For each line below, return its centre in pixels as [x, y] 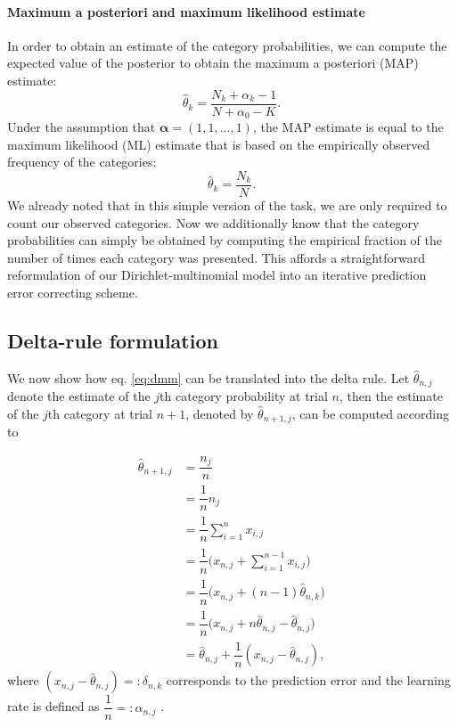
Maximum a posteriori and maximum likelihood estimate [186, 11]
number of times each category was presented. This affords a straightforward [216, 257]
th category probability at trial [244, 396]
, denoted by [220, 413]
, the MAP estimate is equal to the [348, 127]
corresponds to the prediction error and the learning [308, 680]
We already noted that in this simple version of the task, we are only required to [227, 204]
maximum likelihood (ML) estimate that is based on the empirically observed [219, 144]
